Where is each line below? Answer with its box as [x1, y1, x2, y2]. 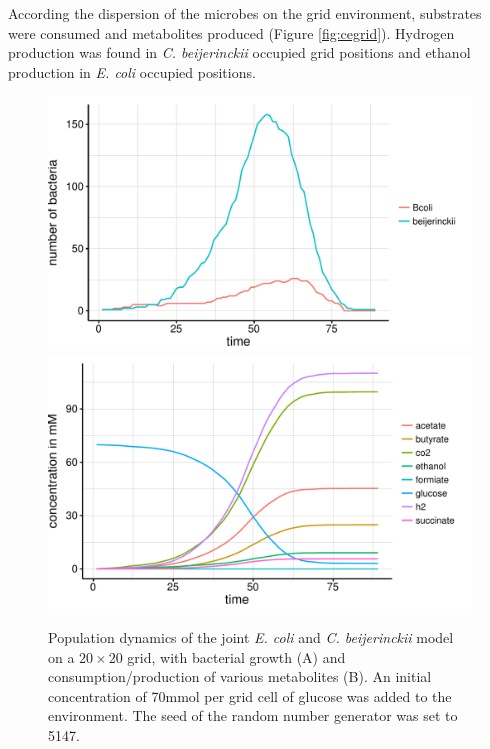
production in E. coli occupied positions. [8, 61, 256, 82]
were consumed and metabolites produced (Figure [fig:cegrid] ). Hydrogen [8, 22, 455, 43]
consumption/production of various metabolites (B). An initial [48, 666, 432, 687]
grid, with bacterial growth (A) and [127, 646, 346, 667]
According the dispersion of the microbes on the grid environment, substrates [8, 3, 482, 23]
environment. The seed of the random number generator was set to [48, 705, 458, 726]
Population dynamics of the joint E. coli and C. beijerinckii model [48, 627, 454, 648]
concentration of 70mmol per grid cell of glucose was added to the [48, 685, 452, 706]
